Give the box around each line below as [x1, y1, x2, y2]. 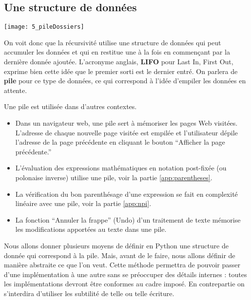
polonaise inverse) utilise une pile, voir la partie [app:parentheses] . [15, 172, 212, 182]
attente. [4, 85, 27, 95]
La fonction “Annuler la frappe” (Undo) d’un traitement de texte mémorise [15, 214, 241, 225]
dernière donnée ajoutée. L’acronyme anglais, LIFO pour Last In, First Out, [4, 56, 233, 67]
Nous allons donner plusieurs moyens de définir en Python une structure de [4, 240, 229, 250]
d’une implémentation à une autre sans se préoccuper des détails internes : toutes [4, 269, 247, 279]
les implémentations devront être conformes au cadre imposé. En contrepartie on [4, 279, 245, 289]
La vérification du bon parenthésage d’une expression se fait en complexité [15, 188, 238, 199]
